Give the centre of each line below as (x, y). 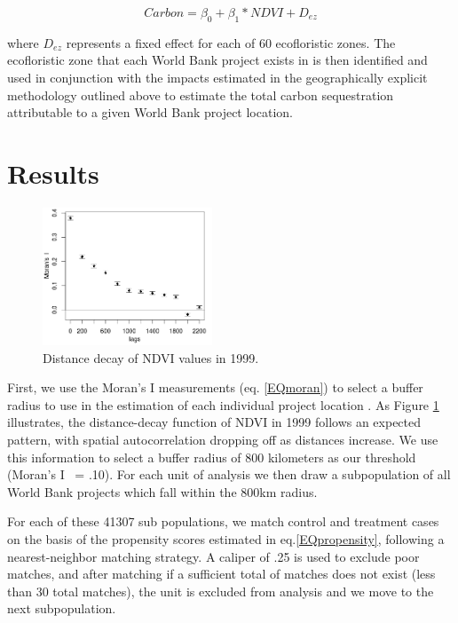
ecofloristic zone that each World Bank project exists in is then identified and (217, 60)
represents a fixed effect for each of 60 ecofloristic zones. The (231, 42)
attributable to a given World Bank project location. (150, 112)
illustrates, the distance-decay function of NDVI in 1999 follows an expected (214, 422)
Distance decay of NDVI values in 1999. (151, 357)
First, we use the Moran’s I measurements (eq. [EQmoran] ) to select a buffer (215, 387)
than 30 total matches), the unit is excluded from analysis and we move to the (221, 591)
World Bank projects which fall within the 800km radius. (162, 491)
